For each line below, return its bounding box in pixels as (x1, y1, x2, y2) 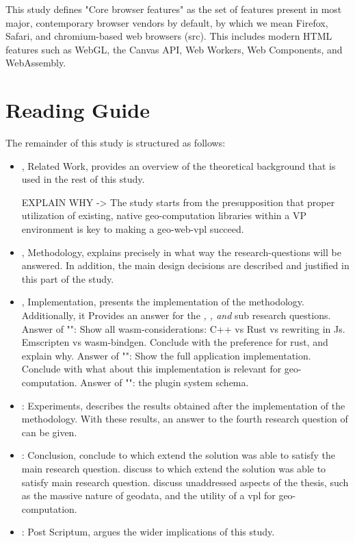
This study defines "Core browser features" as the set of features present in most (5, 2, 342, 16)
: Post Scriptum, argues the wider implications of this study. (21, 525, 275, 539)
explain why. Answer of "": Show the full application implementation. (21, 348, 311, 362)
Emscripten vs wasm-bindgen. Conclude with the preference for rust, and (21, 335, 328, 349)
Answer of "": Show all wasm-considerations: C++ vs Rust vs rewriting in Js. (21, 321, 345, 336)
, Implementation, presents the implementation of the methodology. (21, 294, 304, 309)
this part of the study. (21, 271, 114, 286)
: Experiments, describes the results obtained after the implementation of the (21, 398, 345, 412)
